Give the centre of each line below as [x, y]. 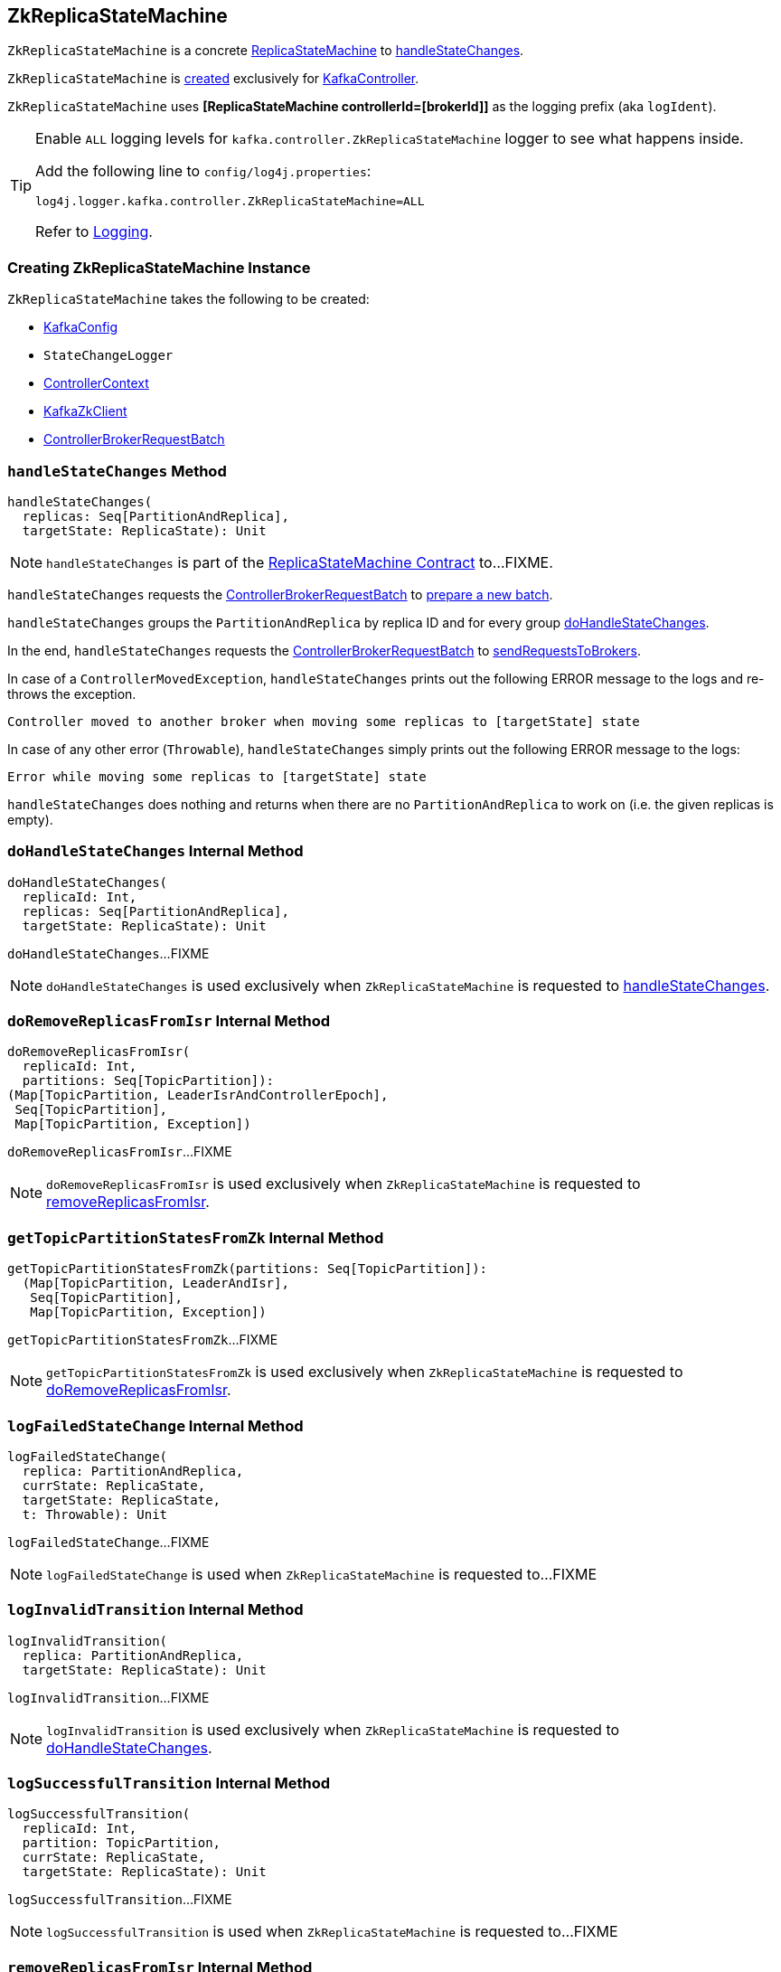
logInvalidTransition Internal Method [155, 1610]
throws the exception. [72, 694]
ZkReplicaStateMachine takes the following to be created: [188, 299]
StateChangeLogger [108, 356]
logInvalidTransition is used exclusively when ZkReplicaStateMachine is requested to [333, 1729]
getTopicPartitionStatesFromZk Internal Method [196, 1237]
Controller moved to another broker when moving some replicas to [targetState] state [324, 721]
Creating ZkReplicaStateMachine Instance [159, 267]
